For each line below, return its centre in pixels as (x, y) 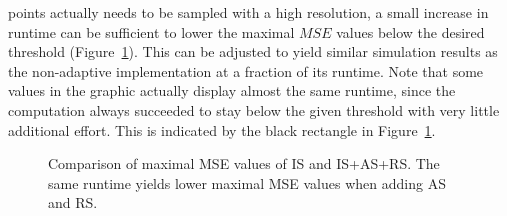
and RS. (73, 202)
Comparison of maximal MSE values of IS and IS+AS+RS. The (244, 163)
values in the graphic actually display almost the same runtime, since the (232, 90)
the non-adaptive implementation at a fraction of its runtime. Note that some (246, 70)
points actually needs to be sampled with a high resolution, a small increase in (248, 12)
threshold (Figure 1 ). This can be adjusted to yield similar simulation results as (253, 51)
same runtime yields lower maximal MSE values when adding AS (247, 182)
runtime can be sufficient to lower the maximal (151, 31)
